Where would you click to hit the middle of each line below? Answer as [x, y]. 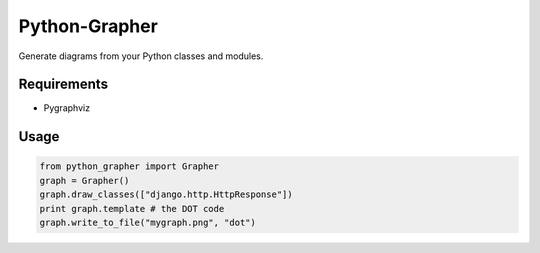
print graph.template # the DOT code [132, 208]
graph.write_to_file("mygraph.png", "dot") [148, 223]
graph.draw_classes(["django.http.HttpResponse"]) [166, 194]
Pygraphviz [66, 108]
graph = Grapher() [84, 180]
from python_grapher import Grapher [129, 166]
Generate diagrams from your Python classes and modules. [141, 56]
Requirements [63, 84]
